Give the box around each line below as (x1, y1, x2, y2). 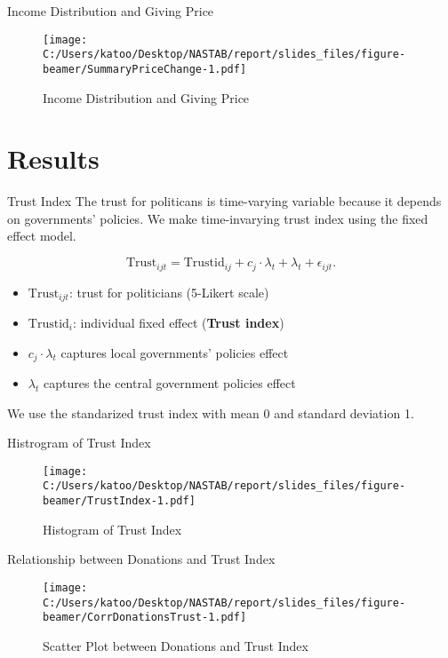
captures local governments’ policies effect (60, 343, 289, 361)
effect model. (7, 226, 76, 245)
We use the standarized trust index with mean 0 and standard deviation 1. (7, 403, 414, 422)
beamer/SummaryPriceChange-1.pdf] (43, 62, 247, 75)
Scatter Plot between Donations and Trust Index (43, 636, 308, 654)
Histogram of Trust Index (43, 519, 182, 538)
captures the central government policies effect (43, 374, 296, 392)
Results (7, 140, 100, 177)
